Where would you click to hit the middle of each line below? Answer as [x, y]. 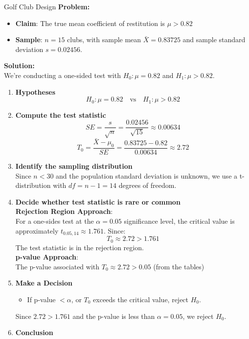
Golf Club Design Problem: [47, 6]
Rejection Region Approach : [64, 211]
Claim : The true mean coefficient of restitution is [90, 23]
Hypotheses [35, 91]
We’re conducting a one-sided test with [62, 75]
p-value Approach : [47, 257]
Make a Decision [44, 283]
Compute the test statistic [61, 115]
